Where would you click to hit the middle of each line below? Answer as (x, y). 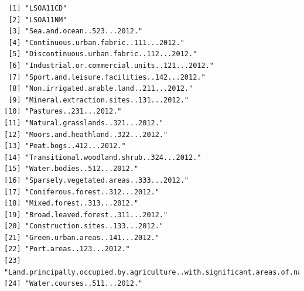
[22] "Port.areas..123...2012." (67, 249)
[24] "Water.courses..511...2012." (74, 284)
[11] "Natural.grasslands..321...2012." (84, 123)
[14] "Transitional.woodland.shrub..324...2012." (103, 157)
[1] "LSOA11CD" (38, 8)
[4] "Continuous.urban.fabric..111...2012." (96, 42)
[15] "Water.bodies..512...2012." (71, 169)
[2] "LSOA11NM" (38, 20)
